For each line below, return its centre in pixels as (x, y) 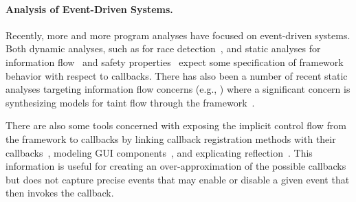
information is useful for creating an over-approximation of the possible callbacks (176, 166)
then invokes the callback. (60, 193)
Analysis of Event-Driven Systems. (89, 9)
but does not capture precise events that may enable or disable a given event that (178, 179)
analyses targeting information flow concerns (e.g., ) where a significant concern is (178, 89)
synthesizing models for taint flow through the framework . (130, 102)
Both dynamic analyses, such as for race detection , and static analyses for (163, 48)
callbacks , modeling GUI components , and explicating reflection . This (159, 152)
